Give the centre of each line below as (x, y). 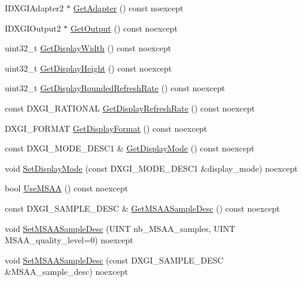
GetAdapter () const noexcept (128, 8)
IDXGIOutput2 (33, 28)
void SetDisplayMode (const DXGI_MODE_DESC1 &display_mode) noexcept (151, 168)
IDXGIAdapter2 (34, 8)
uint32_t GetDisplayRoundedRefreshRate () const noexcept (115, 88)
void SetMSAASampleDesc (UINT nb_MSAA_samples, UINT (120, 228)
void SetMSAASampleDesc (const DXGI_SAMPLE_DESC (114, 260)
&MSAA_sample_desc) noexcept (66, 272)
